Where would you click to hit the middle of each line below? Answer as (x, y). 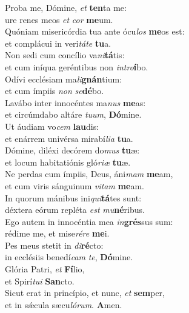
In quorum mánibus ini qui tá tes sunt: (73, 197)
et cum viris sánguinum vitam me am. (75, 185)
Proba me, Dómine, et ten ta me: (66, 7)
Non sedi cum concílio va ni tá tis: (65, 55)
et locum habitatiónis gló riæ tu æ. (68, 162)
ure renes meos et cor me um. (59, 19)
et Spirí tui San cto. (40, 281)
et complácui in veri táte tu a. (58, 43)
